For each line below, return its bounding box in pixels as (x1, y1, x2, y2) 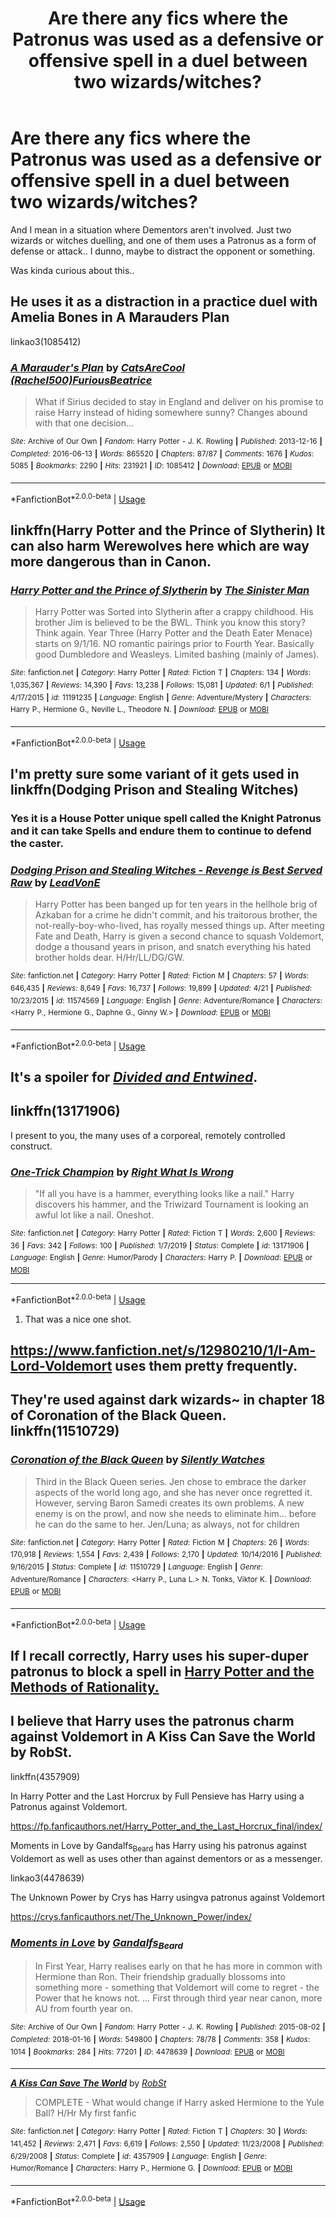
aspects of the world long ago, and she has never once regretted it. (34, 1486, 313, 1498)
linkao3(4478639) (10, 1872, 85, 1884)
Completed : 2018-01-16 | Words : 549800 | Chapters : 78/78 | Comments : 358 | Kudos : (10, 2034, 311, 2044)
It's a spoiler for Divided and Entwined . (10, 1068, 258, 1086)
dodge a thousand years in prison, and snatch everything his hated (34, 941, 312, 953)
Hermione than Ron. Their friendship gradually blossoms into (34, 1971, 286, 1983)
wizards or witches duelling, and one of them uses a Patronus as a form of (10, 234, 317, 246)
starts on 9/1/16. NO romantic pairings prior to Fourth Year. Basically (34, 638, 315, 650)
